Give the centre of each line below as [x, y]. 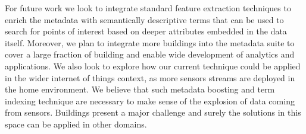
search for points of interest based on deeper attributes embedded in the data [146, 31]
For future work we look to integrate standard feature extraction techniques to [148, 8]
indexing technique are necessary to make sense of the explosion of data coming [150, 100]
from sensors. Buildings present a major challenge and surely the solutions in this [153, 112]
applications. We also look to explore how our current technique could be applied [153, 66]
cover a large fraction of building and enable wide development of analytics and [150, 54]
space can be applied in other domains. [76, 124]
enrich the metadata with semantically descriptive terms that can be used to [144, 19]
